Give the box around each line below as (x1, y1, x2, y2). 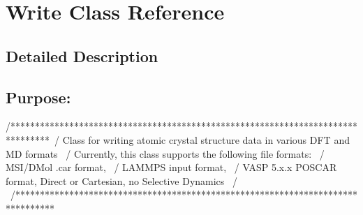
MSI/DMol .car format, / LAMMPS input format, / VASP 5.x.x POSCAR (6, 160, 337, 175)
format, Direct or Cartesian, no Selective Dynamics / (6, 173, 238, 188)
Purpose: (6, 86, 71, 107)
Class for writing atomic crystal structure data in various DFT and (62, 132, 350, 147)
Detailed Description (6, 45, 158, 66)
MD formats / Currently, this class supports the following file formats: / (6, 146, 325, 161)
